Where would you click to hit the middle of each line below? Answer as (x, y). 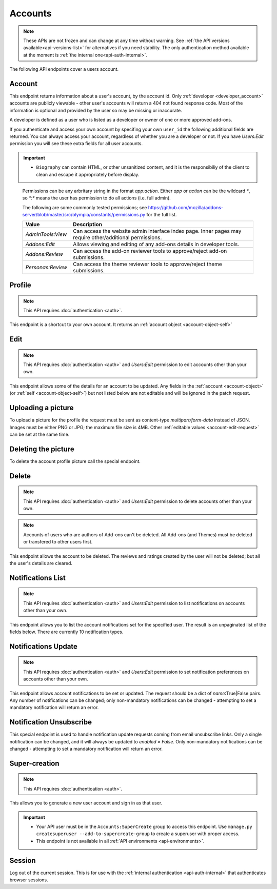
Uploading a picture (42, 408)
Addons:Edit (40, 245)
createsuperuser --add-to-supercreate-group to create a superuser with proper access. (138, 834)
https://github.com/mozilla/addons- (185, 207)
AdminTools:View (46, 234)
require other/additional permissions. (117, 237)
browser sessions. (29, 880)
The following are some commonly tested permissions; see (85, 207)
